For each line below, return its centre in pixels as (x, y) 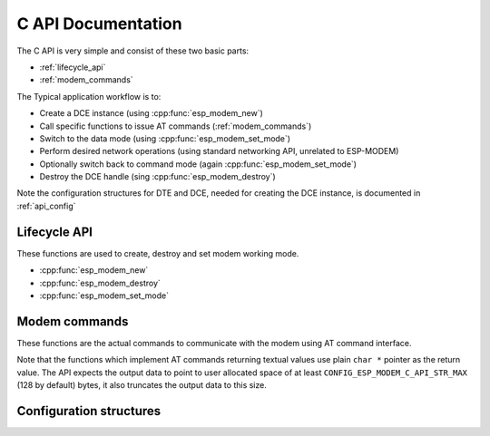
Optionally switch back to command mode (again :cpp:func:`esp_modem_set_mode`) (198, 164)
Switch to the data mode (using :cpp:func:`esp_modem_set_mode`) (165, 138)
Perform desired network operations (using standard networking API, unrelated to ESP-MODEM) (219, 151)
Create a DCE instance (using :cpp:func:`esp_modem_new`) (151, 113)
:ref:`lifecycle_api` (73, 67)
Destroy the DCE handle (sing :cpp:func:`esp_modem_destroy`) (157, 177)
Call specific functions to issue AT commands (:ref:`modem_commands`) (176, 126)
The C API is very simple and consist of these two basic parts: (133, 51)
